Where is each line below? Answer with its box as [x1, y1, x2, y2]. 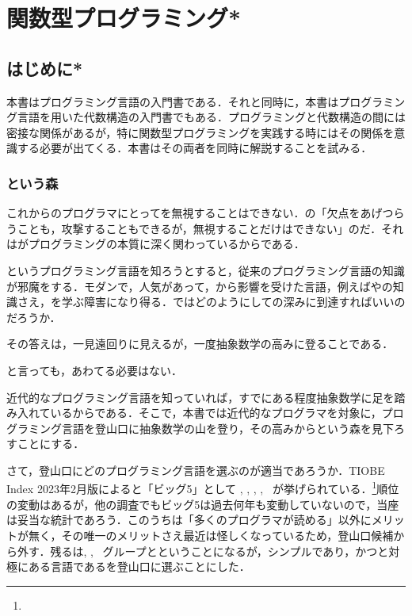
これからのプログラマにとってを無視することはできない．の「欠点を [6, 205, 360, 221]
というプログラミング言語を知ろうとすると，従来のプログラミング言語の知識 [6, 262, 405, 278]
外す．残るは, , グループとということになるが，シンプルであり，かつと [17, 542, 389, 559]
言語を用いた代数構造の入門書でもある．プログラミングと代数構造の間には [17, 109, 406, 125]
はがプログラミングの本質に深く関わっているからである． [6, 235, 305, 252]
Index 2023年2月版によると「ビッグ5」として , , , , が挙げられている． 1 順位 [6, 478, 399, 497]
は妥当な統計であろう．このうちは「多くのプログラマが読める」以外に [6, 511, 372, 528]
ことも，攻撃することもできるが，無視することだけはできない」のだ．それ [17, 220, 404, 236]
